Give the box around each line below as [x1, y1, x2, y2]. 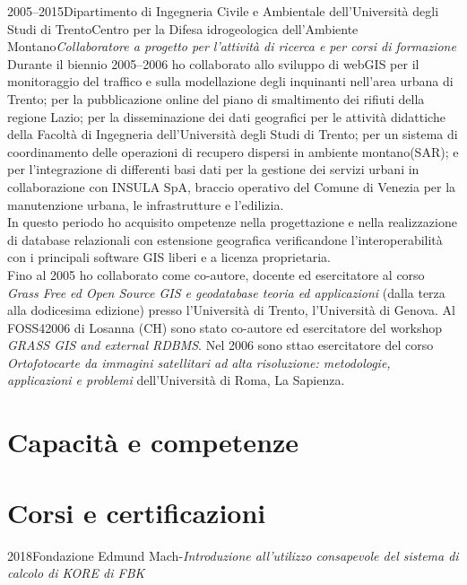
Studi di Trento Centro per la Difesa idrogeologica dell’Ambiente [7, 19, 359, 38]
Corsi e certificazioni [7, 493, 266, 530]
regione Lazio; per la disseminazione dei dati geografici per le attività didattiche [7, 107, 445, 126]
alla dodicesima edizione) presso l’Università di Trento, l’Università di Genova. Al [7, 301, 455, 319]
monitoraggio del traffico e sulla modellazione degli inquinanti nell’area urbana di [7, 72, 454, 91]
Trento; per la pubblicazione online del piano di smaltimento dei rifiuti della [7, 89, 425, 108]
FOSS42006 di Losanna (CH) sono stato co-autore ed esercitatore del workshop [7, 318, 443, 336]
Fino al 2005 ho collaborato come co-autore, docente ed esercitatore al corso [7, 265, 425, 284]
